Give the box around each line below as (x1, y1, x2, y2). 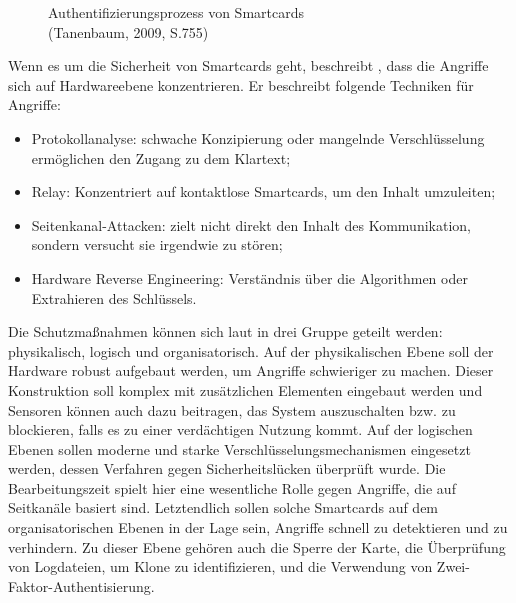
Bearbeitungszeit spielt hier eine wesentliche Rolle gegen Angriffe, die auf (8, 477, 456, 498)
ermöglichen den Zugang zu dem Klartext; (31, 147, 291, 168)
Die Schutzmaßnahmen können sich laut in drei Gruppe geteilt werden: (8, 321, 443, 342)
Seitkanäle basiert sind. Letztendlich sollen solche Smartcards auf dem (8, 497, 439, 518)
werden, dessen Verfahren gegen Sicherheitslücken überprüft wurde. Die (8, 458, 446, 479)
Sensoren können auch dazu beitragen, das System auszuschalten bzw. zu (8, 399, 456, 420)
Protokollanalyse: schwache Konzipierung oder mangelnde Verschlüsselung (31, 127, 485, 148)
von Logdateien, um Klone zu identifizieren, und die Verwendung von (8, 556, 433, 577)
